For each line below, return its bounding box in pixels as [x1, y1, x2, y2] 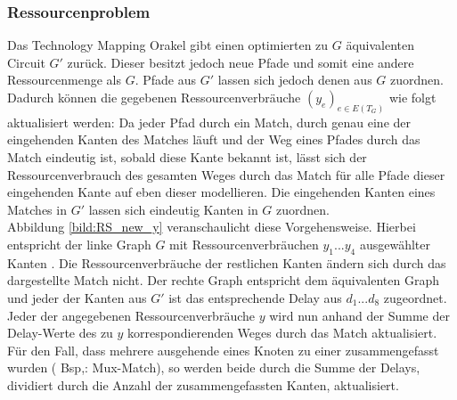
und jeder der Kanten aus [7, 289, 147, 306]
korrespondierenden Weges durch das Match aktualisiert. [127, 323, 437, 342]
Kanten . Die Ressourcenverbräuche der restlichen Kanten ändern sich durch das [7, 253, 446, 272]
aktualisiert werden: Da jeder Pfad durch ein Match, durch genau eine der [7, 112, 412, 131]
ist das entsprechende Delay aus [168, 289, 342, 306]
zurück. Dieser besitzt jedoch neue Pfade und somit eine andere [67, 53, 414, 71]
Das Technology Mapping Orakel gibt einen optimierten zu [7, 36, 329, 54]
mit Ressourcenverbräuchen [169, 235, 319, 254]
